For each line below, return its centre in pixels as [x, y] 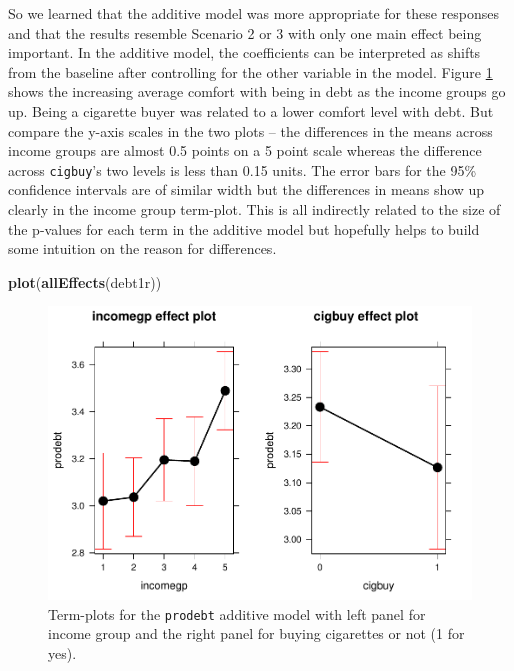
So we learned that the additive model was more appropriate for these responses [253, 13]
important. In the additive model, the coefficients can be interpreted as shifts [244, 52]
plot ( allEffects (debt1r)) [85, 281]
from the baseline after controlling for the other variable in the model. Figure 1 [250, 71]
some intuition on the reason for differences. [142, 248]
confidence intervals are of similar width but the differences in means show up [246, 189]
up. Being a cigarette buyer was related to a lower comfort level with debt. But [251, 110]
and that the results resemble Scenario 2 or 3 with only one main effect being [245, 32]
